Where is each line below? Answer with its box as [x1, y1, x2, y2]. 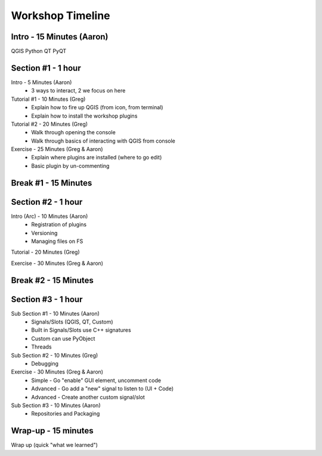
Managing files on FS [31, 238, 83, 245]
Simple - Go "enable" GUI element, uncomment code [31, 377, 161, 384]
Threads [31, 343, 52, 350]
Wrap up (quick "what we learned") [11, 442, 98, 449]
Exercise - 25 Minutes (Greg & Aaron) [11, 146, 104, 153]
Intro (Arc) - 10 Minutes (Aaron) [11, 212, 88, 220]
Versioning [31, 229, 58, 236]
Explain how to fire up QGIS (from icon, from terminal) [31, 104, 163, 111]
